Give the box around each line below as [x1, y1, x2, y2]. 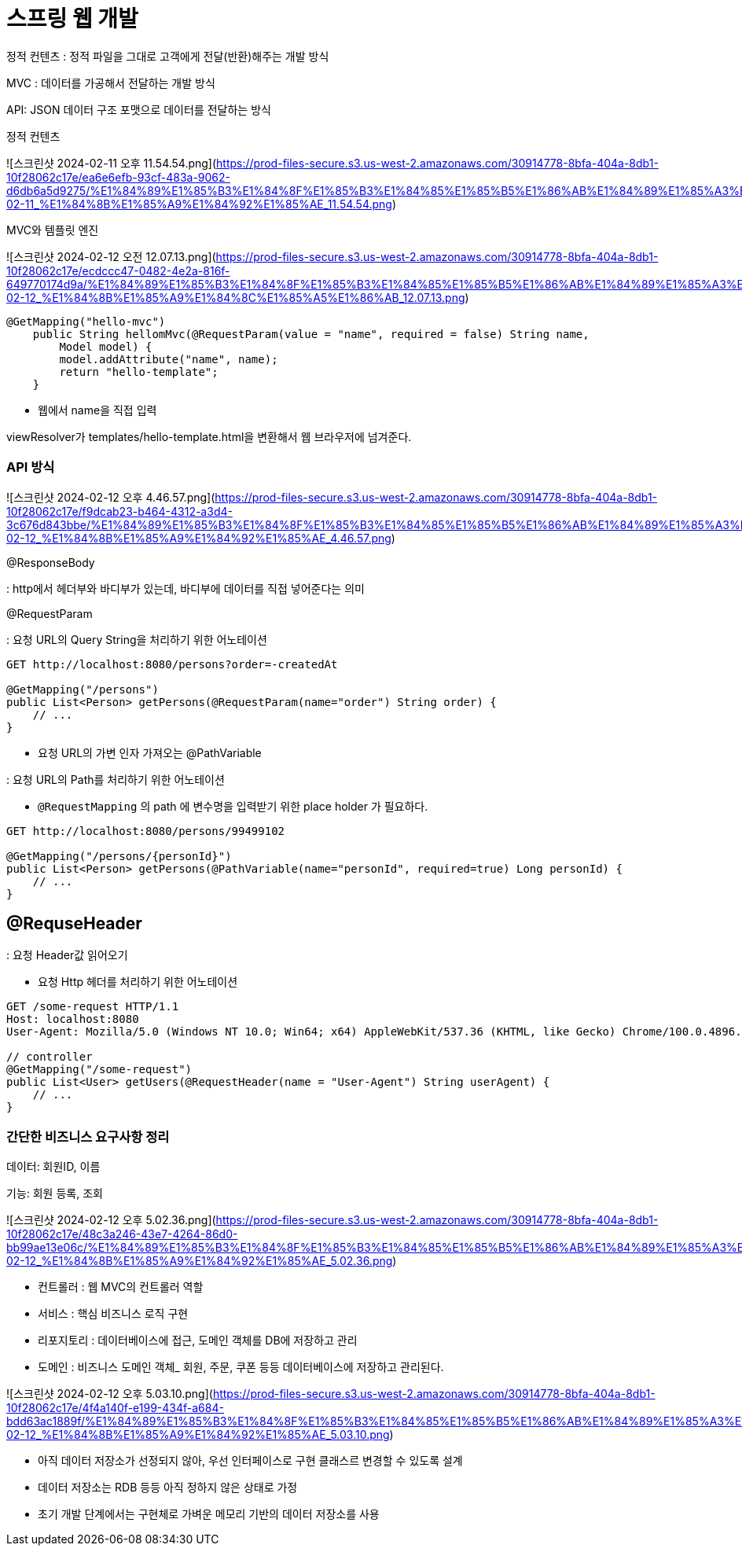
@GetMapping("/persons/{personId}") [6, 849, 232, 862]
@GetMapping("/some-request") [6, 1063, 193, 1076]
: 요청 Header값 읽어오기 [6, 948, 128, 962]
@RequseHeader [6, 913, 142, 933]
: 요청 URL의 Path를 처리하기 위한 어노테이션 [6, 772, 225, 786]
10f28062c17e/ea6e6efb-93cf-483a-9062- [6, 170, 231, 184]
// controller [6, 1050, 93, 1064]
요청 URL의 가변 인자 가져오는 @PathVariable [38, 745, 262, 759]
